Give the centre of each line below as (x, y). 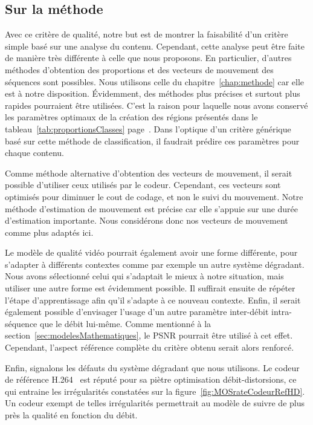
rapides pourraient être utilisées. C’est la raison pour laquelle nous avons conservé (156, 105)
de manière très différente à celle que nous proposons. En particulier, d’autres (148, 58)
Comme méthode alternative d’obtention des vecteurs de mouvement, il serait (149, 173)
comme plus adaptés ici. (49, 232)
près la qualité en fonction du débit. (71, 415)
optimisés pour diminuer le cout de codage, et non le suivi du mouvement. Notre (154, 196)
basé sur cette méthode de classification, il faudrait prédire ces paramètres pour (152, 141)
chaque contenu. (34, 153)
